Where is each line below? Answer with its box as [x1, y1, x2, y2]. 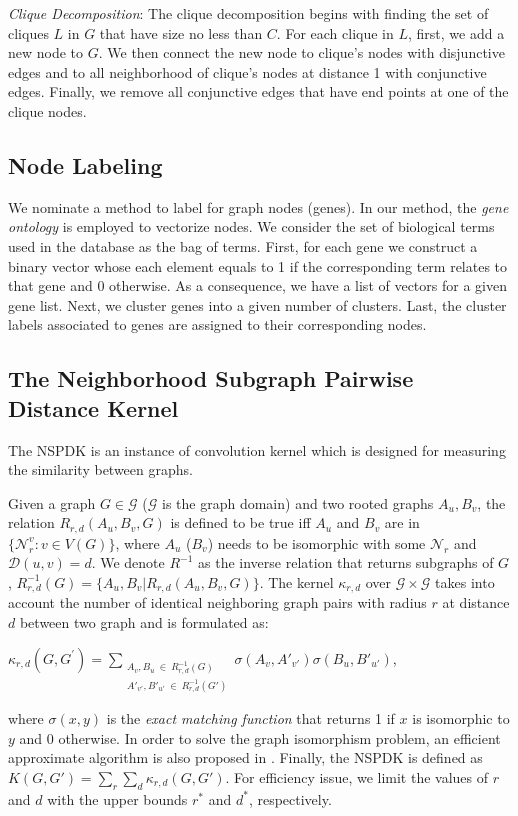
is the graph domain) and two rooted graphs [162, 492, 434, 513]
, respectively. [248, 788, 332, 809]
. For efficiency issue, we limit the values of [225, 766, 489, 787]
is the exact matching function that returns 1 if [106, 708, 395, 729]
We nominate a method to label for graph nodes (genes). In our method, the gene [8, 196, 509, 217]
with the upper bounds [47, 788, 188, 809]
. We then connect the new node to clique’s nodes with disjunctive [98, 42, 505, 63]
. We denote [91, 552, 165, 573]
